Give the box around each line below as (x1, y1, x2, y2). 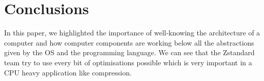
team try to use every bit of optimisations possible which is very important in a (4, 57, 252, 67)
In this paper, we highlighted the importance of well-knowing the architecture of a (4, 27, 260, 38)
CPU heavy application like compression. (4, 67, 132, 77)
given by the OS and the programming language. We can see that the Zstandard (4, 47, 255, 58)
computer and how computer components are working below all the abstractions (4, 37, 254, 48)
